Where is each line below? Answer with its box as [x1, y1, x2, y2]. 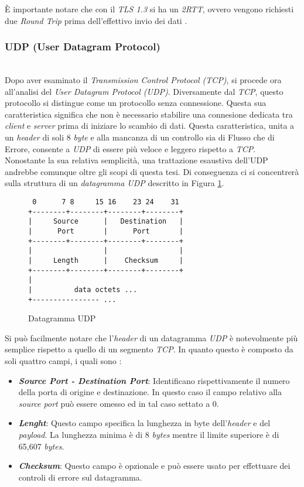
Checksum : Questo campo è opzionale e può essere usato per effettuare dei [18, 459, 291, 472]
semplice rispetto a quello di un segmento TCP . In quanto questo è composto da [5, 343, 293, 355]
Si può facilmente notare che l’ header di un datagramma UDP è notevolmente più [5, 331, 298, 344]
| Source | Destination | [28, 217, 183, 226]
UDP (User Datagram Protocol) [5, 39, 160, 54]
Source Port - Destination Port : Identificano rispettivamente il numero [18, 374, 290, 386]
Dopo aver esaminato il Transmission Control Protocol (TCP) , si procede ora [5, 74, 282, 85]
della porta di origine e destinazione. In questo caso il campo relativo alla [18, 386, 282, 398]
